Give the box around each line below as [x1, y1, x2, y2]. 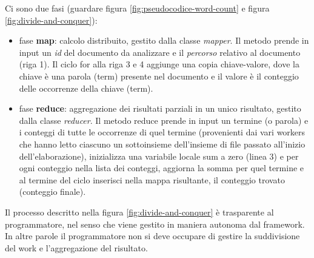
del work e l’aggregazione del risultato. [5, 241, 148, 254]
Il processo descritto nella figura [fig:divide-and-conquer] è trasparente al [5, 205, 274, 218]
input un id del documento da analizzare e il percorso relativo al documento [19, 46, 301, 58]
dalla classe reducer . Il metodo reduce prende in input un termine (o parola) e [19, 114, 309, 126]
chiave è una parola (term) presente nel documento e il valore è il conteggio [19, 69, 299, 82]
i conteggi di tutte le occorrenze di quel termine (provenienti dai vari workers [19, 126, 306, 138]
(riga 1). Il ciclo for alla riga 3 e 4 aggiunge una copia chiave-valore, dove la [19, 58, 299, 70]
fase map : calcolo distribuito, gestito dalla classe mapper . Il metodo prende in [19, 34, 309, 47]
